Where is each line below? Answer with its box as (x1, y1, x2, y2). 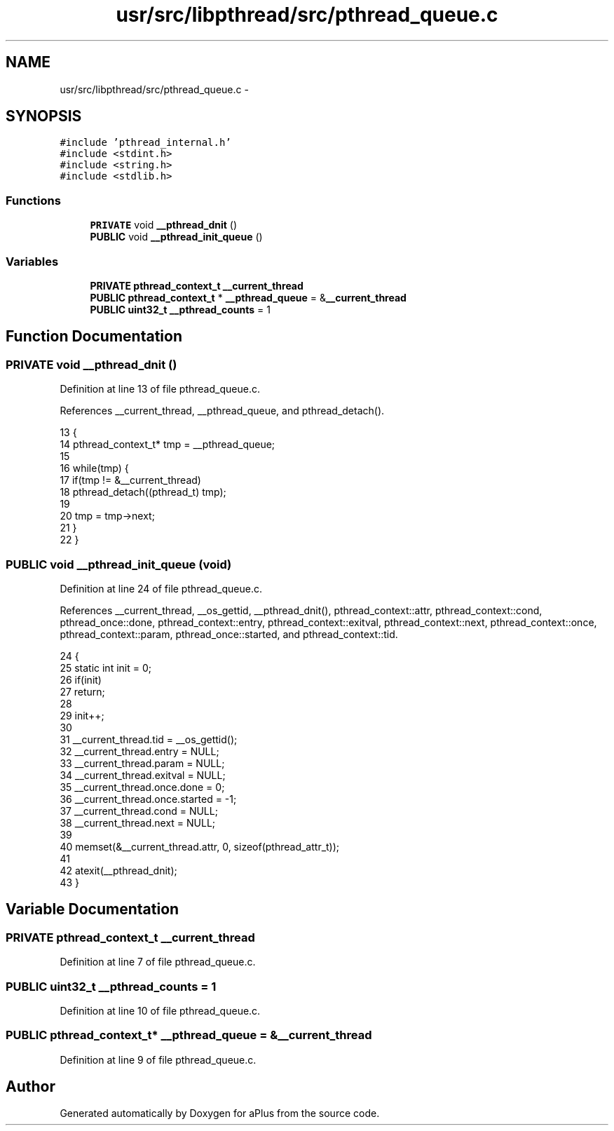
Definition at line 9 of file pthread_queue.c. (60, 1053, 257, 1066)
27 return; (60, 685, 105, 698)
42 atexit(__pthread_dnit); (60, 864, 177, 876)
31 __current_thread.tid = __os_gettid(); (60, 733, 238, 745)
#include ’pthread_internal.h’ (60, 137, 231, 149)
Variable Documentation (6, 900, 179, 919)
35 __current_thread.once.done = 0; (60, 780, 225, 793)
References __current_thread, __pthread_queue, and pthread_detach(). (60, 405, 385, 417)
